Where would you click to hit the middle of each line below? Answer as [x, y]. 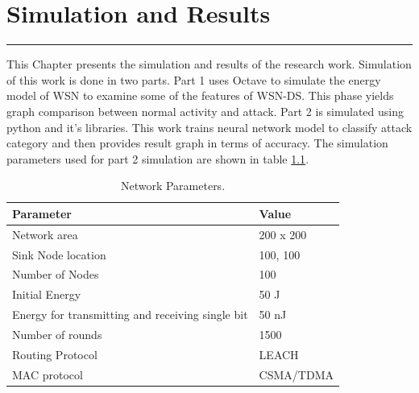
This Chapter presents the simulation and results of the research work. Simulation [209, 64]
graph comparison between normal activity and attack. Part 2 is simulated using [205, 111]
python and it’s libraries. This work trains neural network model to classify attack [209, 127]
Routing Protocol [55, 354]
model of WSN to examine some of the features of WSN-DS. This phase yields [200, 95]
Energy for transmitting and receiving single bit [130, 314]
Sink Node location [59, 254]
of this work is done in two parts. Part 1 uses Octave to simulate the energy [194, 79]
